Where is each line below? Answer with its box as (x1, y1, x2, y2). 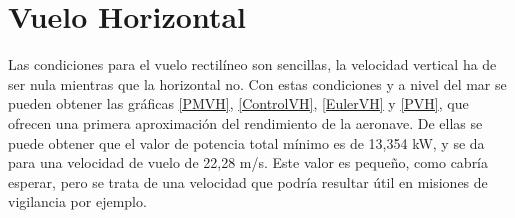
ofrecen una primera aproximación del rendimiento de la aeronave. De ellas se (8, 112, 483, 133)
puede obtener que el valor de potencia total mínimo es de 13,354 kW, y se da (8, 132, 485, 153)
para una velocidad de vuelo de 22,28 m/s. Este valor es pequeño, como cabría (8, 152, 489, 173)
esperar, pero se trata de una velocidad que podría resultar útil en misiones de (8, 171, 488, 192)
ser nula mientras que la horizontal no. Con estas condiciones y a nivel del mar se (8, 73, 507, 94)
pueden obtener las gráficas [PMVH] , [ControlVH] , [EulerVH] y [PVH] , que (8, 93, 469, 114)
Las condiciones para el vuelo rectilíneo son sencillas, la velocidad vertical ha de (8, 54, 497, 75)
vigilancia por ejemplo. (8, 191, 147, 212)
